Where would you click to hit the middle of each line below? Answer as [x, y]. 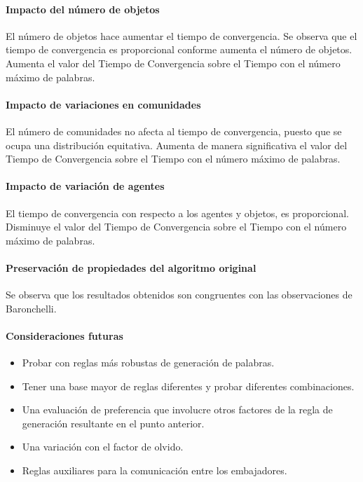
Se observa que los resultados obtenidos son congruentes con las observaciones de [179, 295]
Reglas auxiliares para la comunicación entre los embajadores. [155, 470]
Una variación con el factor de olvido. [103, 447]
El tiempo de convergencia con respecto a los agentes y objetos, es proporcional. [177, 213]
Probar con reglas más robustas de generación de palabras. [148, 363]
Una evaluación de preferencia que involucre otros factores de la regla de [177, 409]
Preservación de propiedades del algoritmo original [131, 267]
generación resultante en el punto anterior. [113, 423]
